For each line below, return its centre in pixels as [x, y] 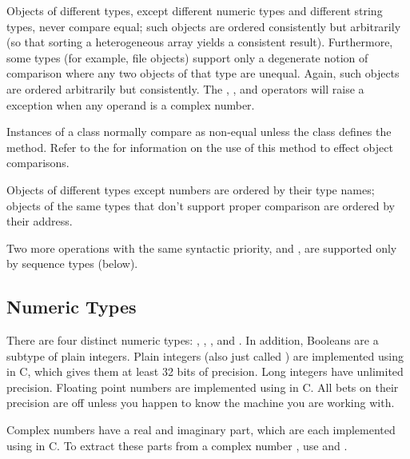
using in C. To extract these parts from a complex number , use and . [177, 445]
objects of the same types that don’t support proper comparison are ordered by [201, 205]
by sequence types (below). [72, 263]
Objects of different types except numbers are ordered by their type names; [191, 189]
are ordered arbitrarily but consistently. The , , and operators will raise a [185, 88]
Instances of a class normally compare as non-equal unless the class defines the [199, 132]
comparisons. [38, 163]
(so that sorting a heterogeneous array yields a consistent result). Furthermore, [200, 42]
